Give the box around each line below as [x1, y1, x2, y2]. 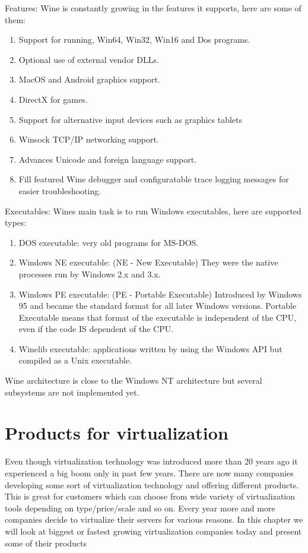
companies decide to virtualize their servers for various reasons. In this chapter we [5, 513, 303, 526]
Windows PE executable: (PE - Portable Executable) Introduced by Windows [18, 287, 302, 300]
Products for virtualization [5, 421, 228, 445]
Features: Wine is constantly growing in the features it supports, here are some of [5, 2, 301, 14]
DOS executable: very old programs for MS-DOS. [18, 236, 199, 248]
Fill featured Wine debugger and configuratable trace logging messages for [18, 173, 289, 185]
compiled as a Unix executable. [18, 354, 132, 366]
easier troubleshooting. [18, 184, 101, 197]
